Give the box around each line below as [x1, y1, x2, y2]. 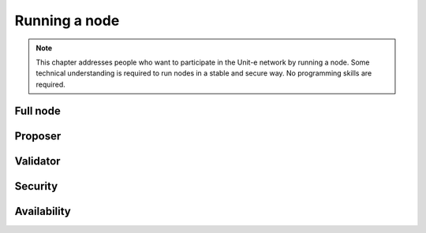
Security [14, 179, 58, 193]
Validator [14, 154, 61, 168]
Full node [14, 104, 61, 117]
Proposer [14, 129, 62, 142]
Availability [14, 205, 71, 218]
